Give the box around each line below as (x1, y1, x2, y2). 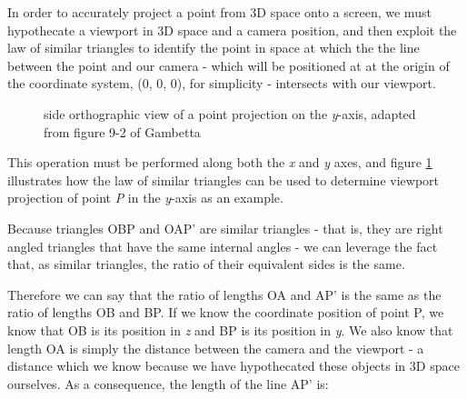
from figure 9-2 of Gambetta (44, 122, 201, 141)
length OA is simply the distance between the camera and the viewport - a (7, 338, 424, 357)
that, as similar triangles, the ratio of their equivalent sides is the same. (7, 254, 405, 274)
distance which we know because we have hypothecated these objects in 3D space (7, 356, 460, 375)
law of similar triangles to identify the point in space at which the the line (7, 38, 420, 57)
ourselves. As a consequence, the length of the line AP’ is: (7, 374, 329, 393)
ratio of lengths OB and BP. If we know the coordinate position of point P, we (7, 303, 444, 322)
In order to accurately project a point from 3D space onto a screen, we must (7, 3, 432, 21)
